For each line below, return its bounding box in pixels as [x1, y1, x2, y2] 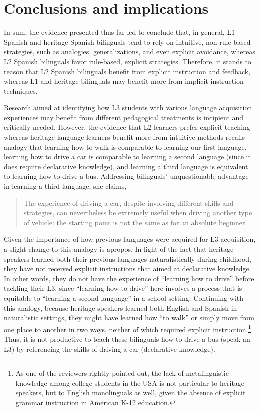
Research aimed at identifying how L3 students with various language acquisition [4, 102, 252, 113]
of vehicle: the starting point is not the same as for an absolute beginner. [23, 217, 247, 227]
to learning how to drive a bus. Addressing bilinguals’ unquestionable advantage [4, 171, 249, 181]
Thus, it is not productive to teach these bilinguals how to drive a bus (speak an [4, 334, 250, 344]
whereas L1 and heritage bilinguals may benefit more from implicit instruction [4, 76, 244, 86]
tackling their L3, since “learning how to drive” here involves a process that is [4, 283, 242, 293]
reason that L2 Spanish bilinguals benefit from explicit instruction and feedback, [4, 66, 251, 76]
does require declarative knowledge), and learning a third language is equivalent [4, 161, 248, 171]
